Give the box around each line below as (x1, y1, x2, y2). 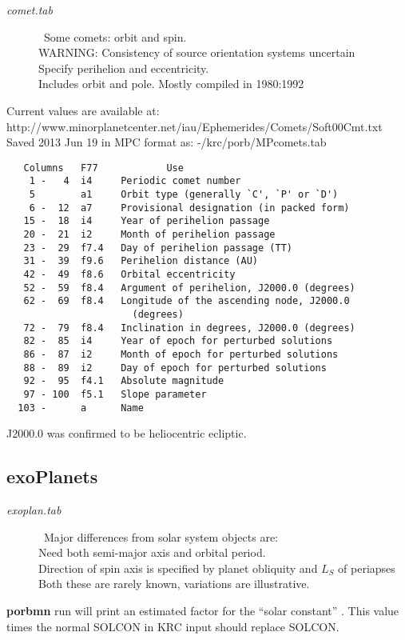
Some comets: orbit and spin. (43, 28, 187, 45)
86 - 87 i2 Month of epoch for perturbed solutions (23, 348, 339, 360)
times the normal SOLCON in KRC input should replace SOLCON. (6, 618, 339, 634)
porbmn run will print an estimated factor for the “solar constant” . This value (6, 602, 399, 618)
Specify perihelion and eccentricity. (38, 59, 209, 76)
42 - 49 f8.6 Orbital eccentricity (23, 269, 236, 280)
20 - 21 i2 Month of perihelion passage (23, 229, 276, 241)
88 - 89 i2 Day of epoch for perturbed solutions (23, 362, 327, 374)
